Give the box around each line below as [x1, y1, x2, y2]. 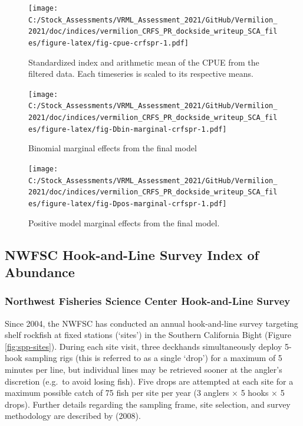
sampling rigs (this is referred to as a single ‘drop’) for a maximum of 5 [25, 352, 282, 364]
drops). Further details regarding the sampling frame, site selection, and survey [5, 398, 291, 410]
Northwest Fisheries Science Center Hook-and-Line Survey [5, 294, 291, 308]
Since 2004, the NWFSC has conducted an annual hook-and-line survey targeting [5, 317, 298, 329]
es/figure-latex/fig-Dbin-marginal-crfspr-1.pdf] [28, 125, 227, 134]
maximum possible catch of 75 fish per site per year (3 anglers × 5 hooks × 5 [5, 386, 285, 399]
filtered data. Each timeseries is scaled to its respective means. [28, 67, 253, 80]
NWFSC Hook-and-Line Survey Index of [5, 245, 259, 264]
